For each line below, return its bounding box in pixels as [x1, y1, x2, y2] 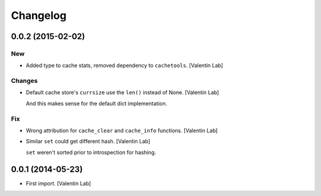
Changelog [11, 9, 67, 22]
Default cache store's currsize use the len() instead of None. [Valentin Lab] [26, 89, 219, 96]
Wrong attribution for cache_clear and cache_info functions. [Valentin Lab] [26, 127, 218, 134]
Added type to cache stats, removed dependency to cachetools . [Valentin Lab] [26, 62, 224, 69]
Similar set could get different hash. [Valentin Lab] [26, 138, 151, 145]
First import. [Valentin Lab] [26, 179, 92, 187]
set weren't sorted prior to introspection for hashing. [26, 149, 156, 156]
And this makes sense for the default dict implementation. [26, 99, 168, 107]
